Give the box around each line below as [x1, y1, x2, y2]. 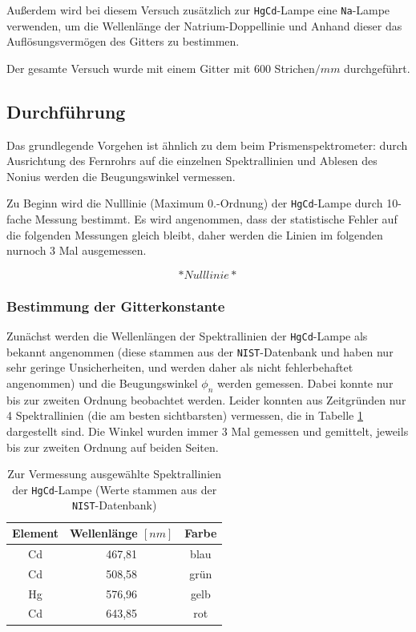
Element [12, 525, 59, 541]
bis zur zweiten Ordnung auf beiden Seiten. [6, 438, 219, 455]
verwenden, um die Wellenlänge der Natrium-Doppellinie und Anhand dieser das [6, 17, 402, 34]
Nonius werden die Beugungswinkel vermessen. [6, 167, 236, 184]
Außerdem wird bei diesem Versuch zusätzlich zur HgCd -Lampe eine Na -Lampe [6, 2, 390, 18]
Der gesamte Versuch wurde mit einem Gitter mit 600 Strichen [6, 59, 315, 76]
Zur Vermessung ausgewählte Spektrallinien [7, 465, 222, 482]
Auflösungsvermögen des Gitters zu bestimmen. [6, 33, 240, 50]
